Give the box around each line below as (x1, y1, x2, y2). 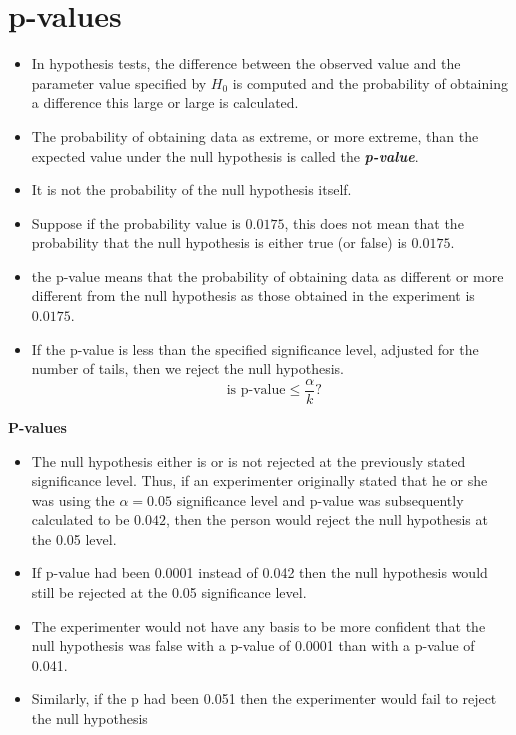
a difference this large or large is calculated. (31, 92, 299, 113)
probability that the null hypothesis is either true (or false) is (31, 232, 407, 253)
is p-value (226, 383, 286, 398)
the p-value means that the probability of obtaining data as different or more (31, 265, 504, 286)
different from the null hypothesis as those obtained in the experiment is (31, 285, 475, 306)
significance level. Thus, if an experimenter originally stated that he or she (31, 470, 488, 491)
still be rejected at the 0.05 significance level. (31, 582, 307, 603)
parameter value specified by (31, 72, 207, 93)
